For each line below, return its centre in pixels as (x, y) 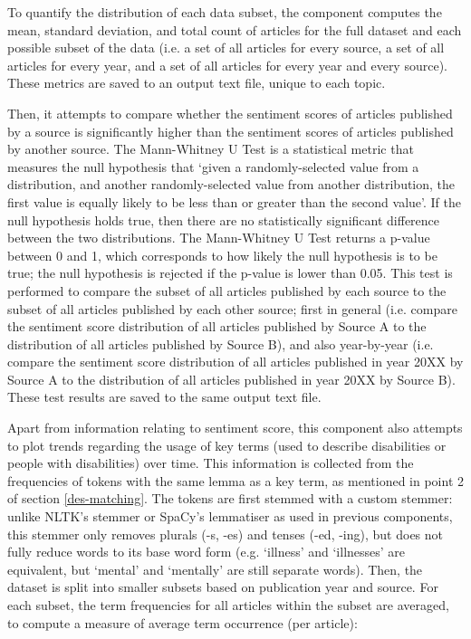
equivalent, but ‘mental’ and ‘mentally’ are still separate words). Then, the (215, 569)
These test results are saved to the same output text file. (164, 397)
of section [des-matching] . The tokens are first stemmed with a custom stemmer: (230, 498)
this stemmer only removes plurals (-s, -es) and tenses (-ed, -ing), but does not (226, 534)
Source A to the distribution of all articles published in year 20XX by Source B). (231, 379)
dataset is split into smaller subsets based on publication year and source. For (223, 587)
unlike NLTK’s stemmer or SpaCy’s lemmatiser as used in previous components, (230, 516)
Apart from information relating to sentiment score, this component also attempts (235, 428)
